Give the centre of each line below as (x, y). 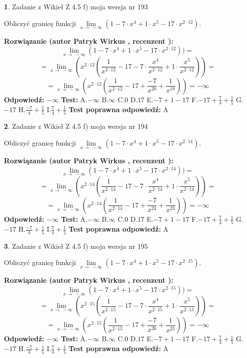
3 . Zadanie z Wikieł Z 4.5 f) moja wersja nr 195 (76, 246)
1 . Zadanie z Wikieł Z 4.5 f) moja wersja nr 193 (76, 6)
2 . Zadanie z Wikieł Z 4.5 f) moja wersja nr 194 (76, 126)
